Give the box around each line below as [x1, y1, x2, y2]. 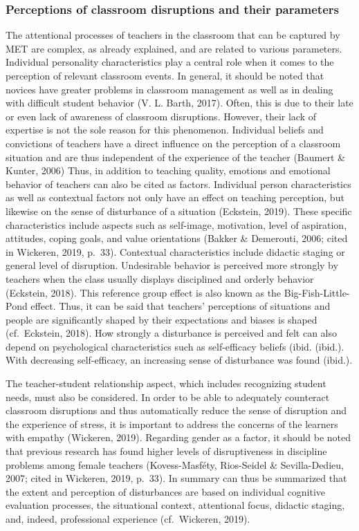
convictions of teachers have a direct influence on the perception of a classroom [6, 136, 341, 150]
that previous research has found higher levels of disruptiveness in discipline [6, 444, 327, 458]
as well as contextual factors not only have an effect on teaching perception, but [6, 190, 344, 205]
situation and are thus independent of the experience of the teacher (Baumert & [6, 149, 345, 164]
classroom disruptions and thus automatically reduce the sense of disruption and [6, 403, 347, 418]
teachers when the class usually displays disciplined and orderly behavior [6, 271, 314, 286]
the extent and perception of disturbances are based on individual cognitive [6, 484, 325, 499]
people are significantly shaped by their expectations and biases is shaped [6, 312, 317, 326]
